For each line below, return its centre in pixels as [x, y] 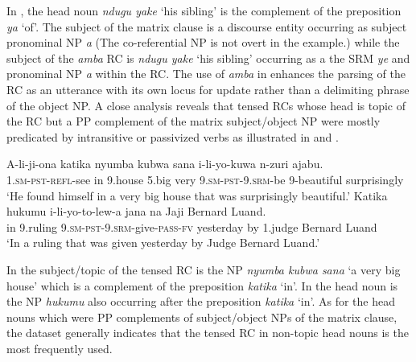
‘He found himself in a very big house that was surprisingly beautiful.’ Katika [197, 195]
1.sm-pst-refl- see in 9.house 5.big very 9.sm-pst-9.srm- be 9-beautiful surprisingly [205, 179]
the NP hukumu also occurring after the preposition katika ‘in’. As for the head [201, 301]
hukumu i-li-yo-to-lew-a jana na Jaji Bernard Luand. [136, 211]
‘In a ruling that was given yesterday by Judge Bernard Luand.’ [163, 243]
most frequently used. [60, 348]
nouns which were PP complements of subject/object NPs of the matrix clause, [202, 317]
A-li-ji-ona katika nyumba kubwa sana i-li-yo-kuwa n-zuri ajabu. [165, 164]
